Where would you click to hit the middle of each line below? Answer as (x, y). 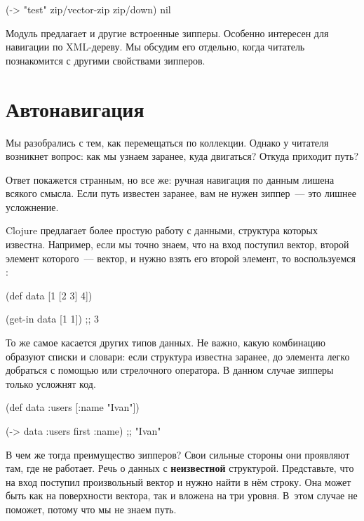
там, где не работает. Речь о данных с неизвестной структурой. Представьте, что (180, 468)
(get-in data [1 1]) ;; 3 (52, 319)
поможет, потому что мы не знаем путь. (91, 509)
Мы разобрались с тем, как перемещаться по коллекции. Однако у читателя (167, 142)
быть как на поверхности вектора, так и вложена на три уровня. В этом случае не (182, 495)
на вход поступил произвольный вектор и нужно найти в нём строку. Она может (178, 481)
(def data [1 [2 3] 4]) (49, 295)
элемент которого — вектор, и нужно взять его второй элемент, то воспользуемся (181, 258)
